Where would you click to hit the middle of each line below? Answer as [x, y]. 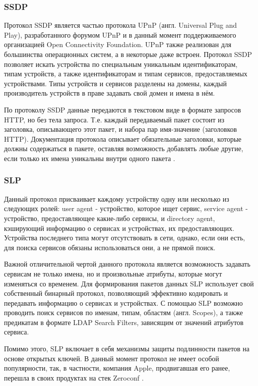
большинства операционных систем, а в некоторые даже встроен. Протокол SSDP [128, 54]
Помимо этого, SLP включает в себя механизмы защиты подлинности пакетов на [127, 349]
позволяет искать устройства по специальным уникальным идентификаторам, [121, 64]
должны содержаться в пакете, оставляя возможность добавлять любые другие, [124, 148]
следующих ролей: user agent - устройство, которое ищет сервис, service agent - [126, 208]
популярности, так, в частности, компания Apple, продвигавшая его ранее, [117, 368]
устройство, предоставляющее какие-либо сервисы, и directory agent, [110, 218]
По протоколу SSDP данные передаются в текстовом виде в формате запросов [123, 109]
